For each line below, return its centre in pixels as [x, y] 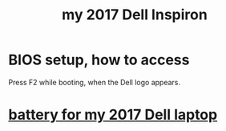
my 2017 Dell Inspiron [135, 15]
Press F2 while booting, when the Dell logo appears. [94, 82]
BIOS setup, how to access [99, 60]
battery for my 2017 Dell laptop [113, 115]
